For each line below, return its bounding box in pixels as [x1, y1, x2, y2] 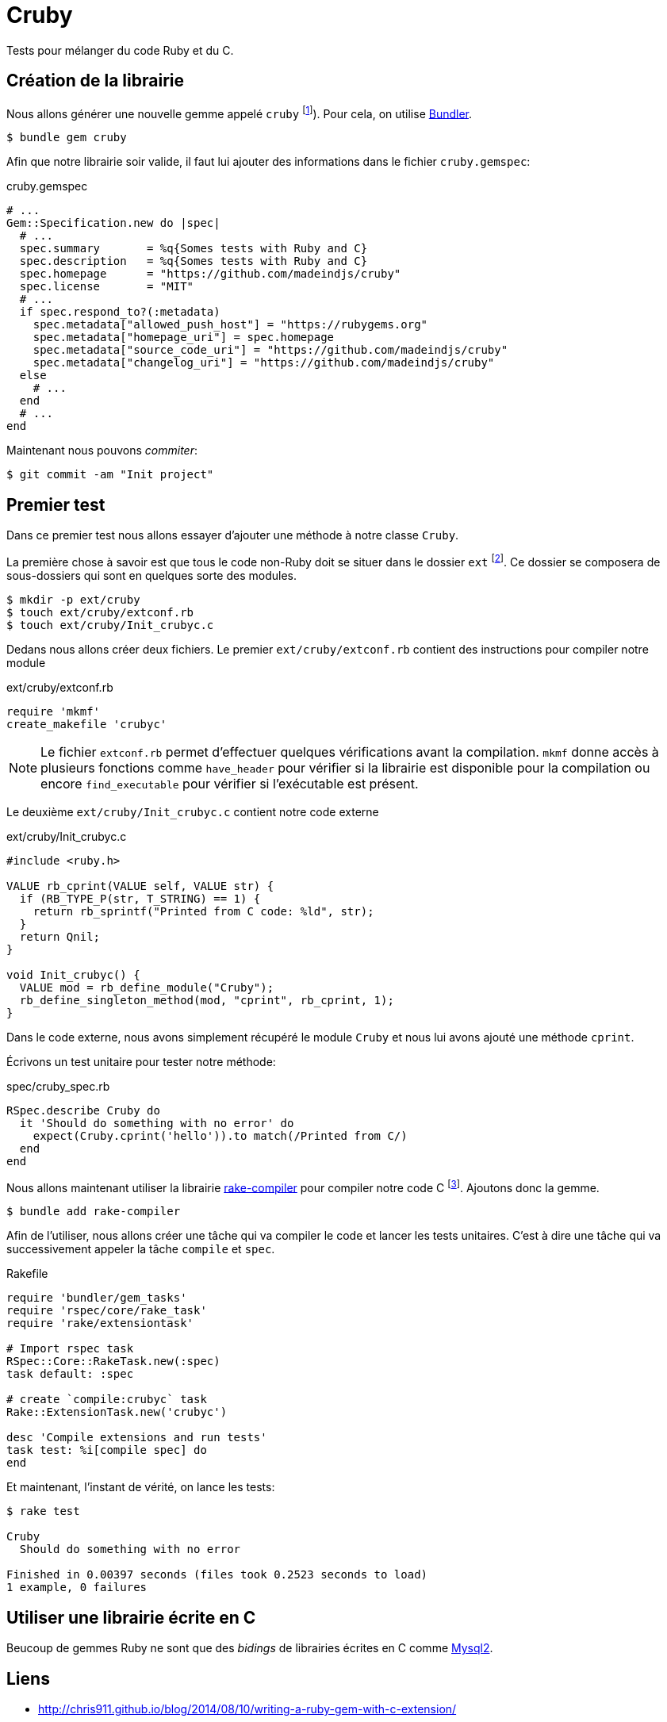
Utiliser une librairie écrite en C [6, 1607, 256, 1628]
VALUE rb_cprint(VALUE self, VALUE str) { [6, 879, 274, 892]
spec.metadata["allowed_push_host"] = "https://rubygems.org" [33, 318, 428, 332]
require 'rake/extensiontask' [6, 1317, 194, 1330]
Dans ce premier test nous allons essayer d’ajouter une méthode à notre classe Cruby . [6, 528, 459, 543]
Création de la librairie [6, 71, 184, 91]
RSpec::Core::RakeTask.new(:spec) [6, 1355, 220, 1368]
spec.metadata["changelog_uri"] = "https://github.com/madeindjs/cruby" [33, 356, 495, 370]
